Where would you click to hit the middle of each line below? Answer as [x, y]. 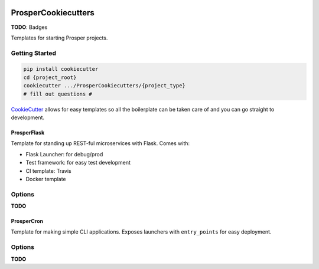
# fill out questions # [58, 94]
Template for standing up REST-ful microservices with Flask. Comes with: [100, 143]
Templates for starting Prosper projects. [59, 38]
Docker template [46, 179]
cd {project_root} [50, 77]
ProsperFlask [28, 132]
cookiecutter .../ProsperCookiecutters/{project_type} [104, 86]
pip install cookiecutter [61, 69]
